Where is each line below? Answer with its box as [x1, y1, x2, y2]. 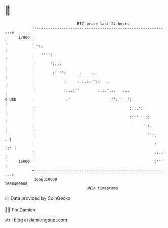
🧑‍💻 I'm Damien [5, 207, 36, 213]
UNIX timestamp [86, 185, 118, 191]
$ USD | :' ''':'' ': [5, 96, 132, 102]
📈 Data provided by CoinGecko [5, 195, 71, 201]
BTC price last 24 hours [77, 21, 130, 26]
